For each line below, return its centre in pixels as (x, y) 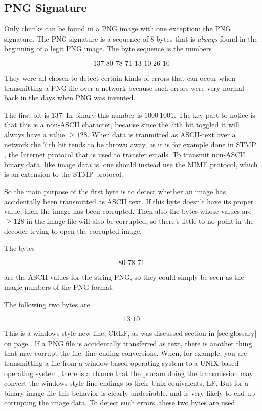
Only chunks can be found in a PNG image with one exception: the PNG (118, 29)
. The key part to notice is (215, 114)
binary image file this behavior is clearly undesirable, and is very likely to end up (130, 393)
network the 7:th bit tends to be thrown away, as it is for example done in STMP (130, 144)
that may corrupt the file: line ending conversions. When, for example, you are (126, 353)
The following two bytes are (47, 304)
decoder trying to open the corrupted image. (73, 231)
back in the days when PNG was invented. (70, 98)
